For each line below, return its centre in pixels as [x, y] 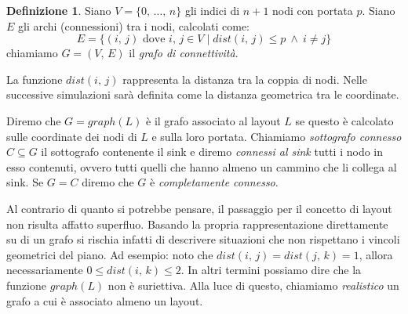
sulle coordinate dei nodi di [72, 136]
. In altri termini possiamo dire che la [271, 270]
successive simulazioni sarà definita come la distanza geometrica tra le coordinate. [203, 94]
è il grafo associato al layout [213, 120]
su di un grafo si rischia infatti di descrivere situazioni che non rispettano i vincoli [203, 239]
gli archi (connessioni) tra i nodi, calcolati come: [134, 25]
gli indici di [212, 10]
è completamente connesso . [214, 182]
